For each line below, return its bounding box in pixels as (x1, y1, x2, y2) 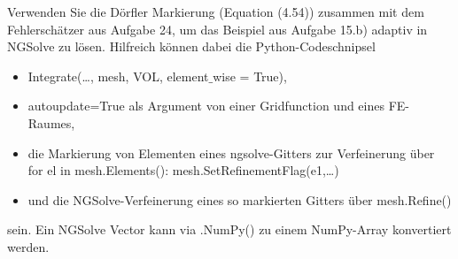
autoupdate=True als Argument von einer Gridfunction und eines (27, 96, 384, 115)
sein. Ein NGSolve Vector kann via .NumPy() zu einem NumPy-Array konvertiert (7, 220, 452, 239)
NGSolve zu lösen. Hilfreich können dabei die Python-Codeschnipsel (7, 37, 376, 56)
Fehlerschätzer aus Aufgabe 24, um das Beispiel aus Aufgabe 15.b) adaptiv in (7, 19, 428, 38)
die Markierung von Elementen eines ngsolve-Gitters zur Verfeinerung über (27, 143, 435, 162)
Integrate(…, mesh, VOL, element (27, 66, 209, 85)
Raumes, (27, 113, 75, 132)
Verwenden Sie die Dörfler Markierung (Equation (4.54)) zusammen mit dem (7, 3, 424, 20)
